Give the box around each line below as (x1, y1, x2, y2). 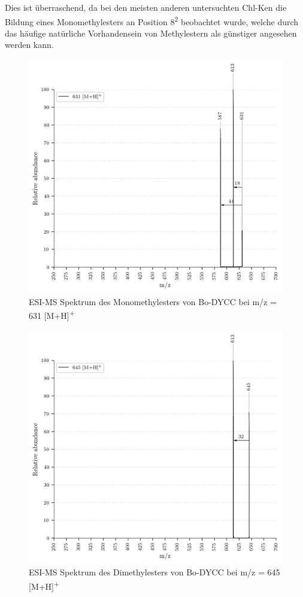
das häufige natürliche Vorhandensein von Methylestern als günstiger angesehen (5, 26, 297, 39)
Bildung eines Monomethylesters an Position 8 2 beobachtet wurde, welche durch (5, 13, 299, 28)
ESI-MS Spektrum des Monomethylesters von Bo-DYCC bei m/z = (29, 295, 277, 307)
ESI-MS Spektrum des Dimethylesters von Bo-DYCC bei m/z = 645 (29, 566, 280, 578)
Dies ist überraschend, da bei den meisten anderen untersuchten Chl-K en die (5, 1, 287, 13)
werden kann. (5, 38, 54, 51)
